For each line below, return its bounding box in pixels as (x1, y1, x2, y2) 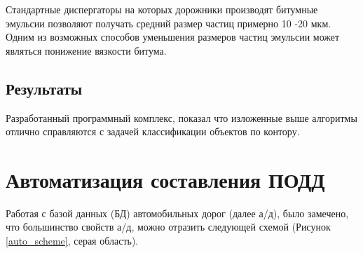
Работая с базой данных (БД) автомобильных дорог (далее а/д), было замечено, (6, 205, 349, 220)
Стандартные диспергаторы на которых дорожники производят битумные (6, 2, 318, 16)
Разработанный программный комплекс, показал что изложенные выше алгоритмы (6, 110, 357, 125)
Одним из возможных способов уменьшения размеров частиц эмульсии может (6, 29, 340, 44)
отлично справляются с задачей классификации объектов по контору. (6, 124, 300, 139)
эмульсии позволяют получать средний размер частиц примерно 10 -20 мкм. (6, 15, 331, 30)
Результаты (6, 77, 83, 99)
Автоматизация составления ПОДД (6, 165, 325, 193)
